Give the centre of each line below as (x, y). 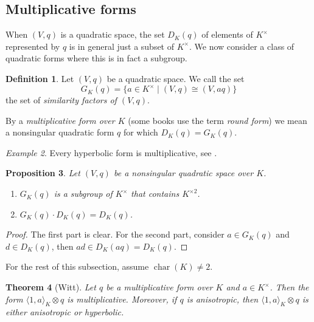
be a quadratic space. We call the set (176, 78)
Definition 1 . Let (40, 78)
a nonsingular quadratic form (60, 132)
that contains (155, 194)
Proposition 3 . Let (43, 173)
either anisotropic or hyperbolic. (65, 312)
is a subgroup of (83, 194)
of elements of (227, 34)
